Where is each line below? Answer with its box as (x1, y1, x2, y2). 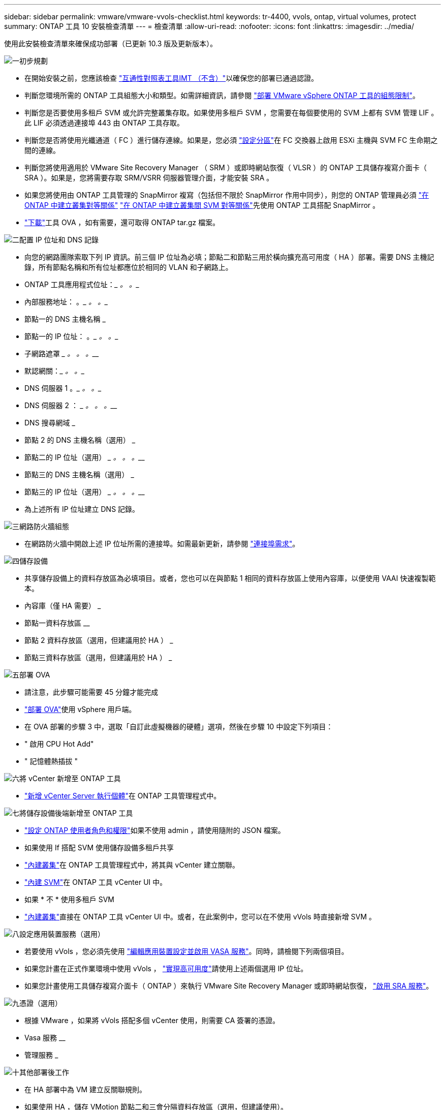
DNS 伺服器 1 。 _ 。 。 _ (24, 384, 102, 392)
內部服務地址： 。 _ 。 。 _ (24, 297, 108, 306)
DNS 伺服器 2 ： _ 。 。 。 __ (24, 401, 117, 410)
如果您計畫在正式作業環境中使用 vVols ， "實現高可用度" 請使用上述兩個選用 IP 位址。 (24, 964, 308, 973)
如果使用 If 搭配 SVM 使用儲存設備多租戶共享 (24, 843, 174, 852)
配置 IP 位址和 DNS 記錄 (19, 235, 99, 244)
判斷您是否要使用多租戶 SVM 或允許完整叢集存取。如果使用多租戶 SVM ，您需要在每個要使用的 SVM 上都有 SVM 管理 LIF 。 (24, 108, 438, 117)
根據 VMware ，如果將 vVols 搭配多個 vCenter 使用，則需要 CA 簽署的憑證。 (24, 1016, 280, 1025)
